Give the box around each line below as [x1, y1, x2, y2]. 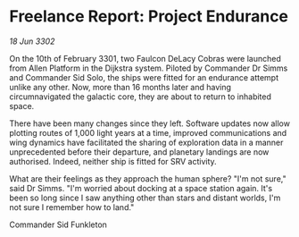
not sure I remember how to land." [9, 201, 135, 212]
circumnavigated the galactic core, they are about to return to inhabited [9, 91, 272, 102]
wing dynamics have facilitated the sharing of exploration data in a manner [9, 137, 284, 148]
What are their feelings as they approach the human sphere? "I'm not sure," [9, 173, 287, 184]
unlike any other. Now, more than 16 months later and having [9, 81, 232, 92]
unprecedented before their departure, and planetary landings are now [9, 146, 270, 157]
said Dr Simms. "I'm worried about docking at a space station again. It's [9, 182, 273, 193]
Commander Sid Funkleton [9, 219, 107, 230]
